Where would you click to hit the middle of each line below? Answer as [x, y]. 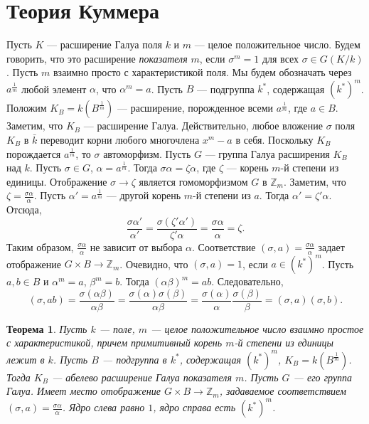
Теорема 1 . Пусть [47, 328]
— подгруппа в [134, 359]
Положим [27, 108]
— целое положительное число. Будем [277, 44]
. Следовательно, [247, 281]
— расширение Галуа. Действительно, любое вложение [203, 126]
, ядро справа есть [194, 407]
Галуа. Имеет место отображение [84, 391]
